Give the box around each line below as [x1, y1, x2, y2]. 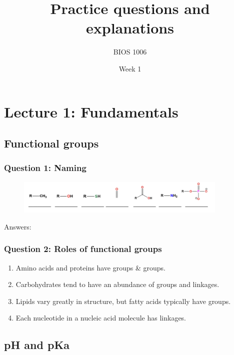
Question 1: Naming [4, 161, 86, 174]
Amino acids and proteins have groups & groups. [15, 262, 165, 272]
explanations [86, 17, 174, 38]
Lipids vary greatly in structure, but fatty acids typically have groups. [15, 295, 231, 306]
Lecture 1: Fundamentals [4, 101, 178, 121]
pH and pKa [4, 337, 70, 352]
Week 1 [118, 63, 141, 73]
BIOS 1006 [113, 46, 147, 57]
